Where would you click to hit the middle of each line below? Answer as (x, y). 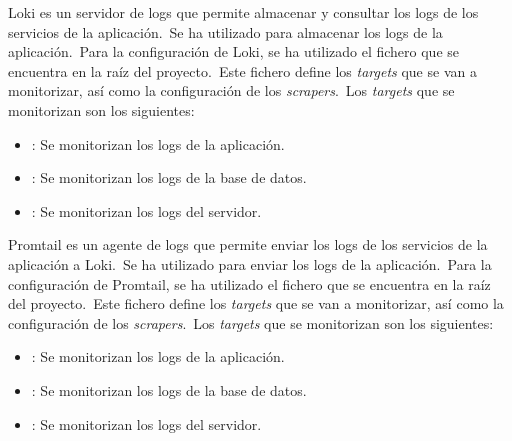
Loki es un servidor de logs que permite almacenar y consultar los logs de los (243, 12)
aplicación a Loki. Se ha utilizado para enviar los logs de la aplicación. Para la (250, 263)
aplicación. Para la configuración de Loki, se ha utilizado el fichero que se (233, 51)
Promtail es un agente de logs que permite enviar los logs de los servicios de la (248, 244)
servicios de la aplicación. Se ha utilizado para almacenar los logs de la (225, 31)
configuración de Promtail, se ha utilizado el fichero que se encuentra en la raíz (249, 283)
